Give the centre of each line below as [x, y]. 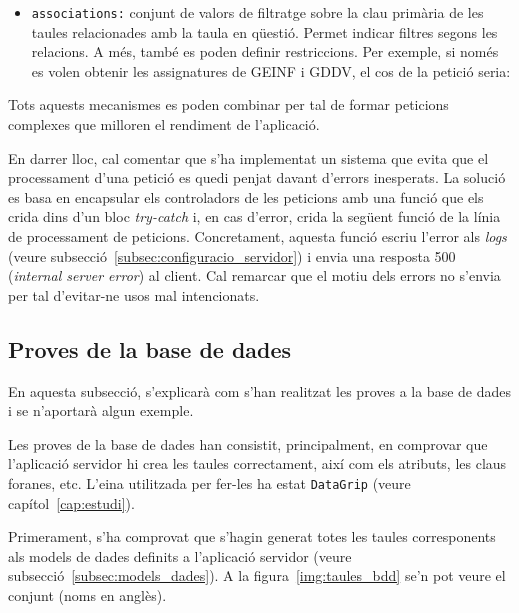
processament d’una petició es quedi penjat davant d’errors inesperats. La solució [257, 177]
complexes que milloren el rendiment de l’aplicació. [164, 124]
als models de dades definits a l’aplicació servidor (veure [180, 555]
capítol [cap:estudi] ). [71, 502]
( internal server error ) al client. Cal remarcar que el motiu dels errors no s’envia [254, 275]
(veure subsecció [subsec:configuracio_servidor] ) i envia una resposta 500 [232, 255]
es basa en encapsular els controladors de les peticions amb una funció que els [246, 196]
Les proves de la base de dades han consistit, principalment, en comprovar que [248, 443]
